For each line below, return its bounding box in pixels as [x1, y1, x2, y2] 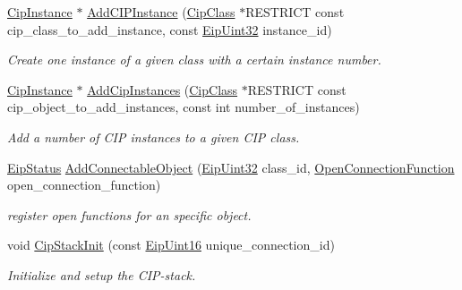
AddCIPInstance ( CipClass [87, 3, 235, 21]
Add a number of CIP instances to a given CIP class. [7, 127, 300, 146]
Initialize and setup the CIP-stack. [7, 265, 196, 284]
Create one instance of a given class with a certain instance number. [7, 50, 381, 69]
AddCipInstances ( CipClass [87, 80, 238, 98]
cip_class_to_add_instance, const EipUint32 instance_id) [7, 20, 332, 38]
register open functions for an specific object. [7, 205, 252, 224]
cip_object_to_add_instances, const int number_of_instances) [7, 98, 360, 116]
